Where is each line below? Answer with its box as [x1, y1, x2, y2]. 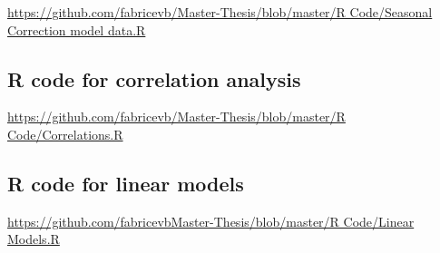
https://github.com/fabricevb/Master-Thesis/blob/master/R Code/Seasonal [7, 3, 433, 21]
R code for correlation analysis [7, 64, 301, 92]
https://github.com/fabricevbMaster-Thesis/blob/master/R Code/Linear [7, 211, 415, 230]
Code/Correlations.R [7, 124, 123, 143]
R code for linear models [7, 169, 244, 197]
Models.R [7, 229, 60, 248]
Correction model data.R [7, 20, 146, 39]
